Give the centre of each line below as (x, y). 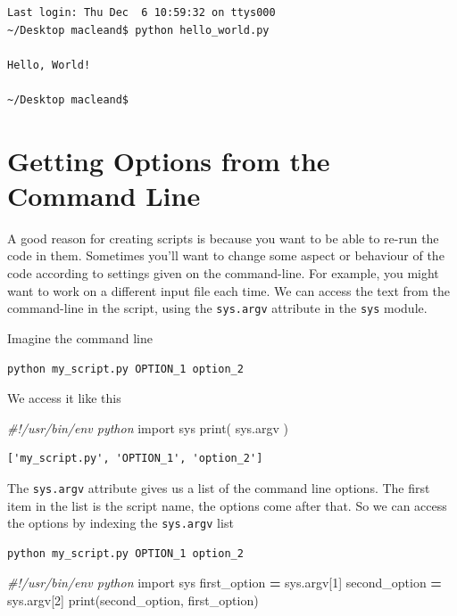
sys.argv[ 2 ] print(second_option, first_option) (133, 600)
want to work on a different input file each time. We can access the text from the (229, 290)
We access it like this (64, 398)
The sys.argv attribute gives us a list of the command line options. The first (219, 487)
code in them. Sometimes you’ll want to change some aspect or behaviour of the (226, 255)
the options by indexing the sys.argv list (120, 523)
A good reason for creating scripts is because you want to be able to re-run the (223, 238)
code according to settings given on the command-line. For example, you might (223, 273)
